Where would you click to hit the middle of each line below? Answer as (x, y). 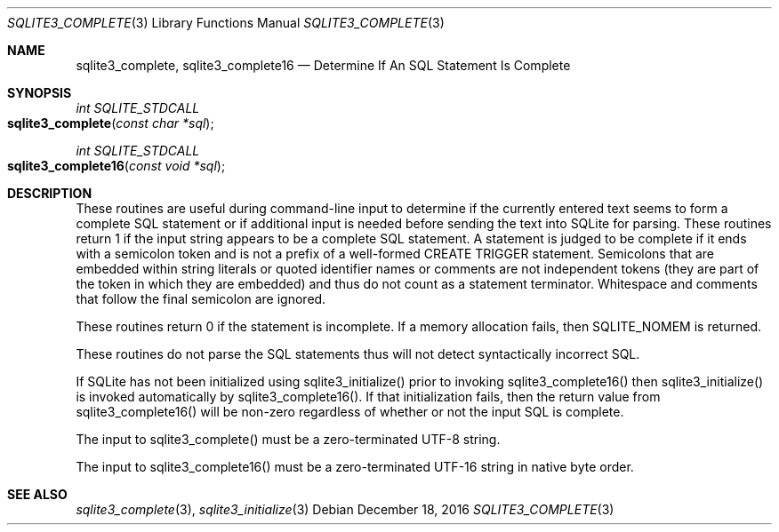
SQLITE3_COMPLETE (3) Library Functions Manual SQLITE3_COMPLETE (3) (226, 23)
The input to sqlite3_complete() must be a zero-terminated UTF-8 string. (288, 439)
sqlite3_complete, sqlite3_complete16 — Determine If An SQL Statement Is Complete (323, 65)
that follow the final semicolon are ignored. (201, 299)
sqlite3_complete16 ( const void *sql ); (116, 166)
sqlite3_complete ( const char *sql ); (111, 123)
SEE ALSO (37, 494)
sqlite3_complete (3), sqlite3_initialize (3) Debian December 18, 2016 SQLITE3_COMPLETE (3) (345, 509)
